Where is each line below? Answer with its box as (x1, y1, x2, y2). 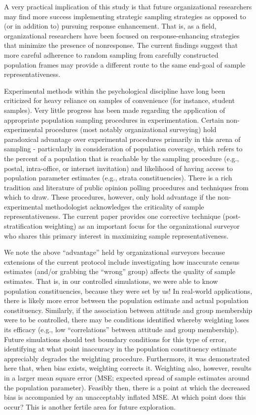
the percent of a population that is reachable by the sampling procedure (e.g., (4, 153, 239, 163)
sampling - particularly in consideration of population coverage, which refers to (4, 143, 243, 154)
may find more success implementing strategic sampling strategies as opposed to (4, 11, 246, 21)
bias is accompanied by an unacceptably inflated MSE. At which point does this (4, 392, 246, 402)
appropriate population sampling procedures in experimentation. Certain (4, 114, 224, 125)
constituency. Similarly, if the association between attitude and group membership (4, 305, 253, 315)
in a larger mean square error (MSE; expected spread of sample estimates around (4, 372, 250, 382)
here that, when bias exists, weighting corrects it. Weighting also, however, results (4, 363, 252, 373)
